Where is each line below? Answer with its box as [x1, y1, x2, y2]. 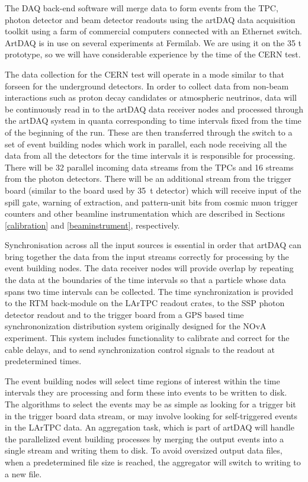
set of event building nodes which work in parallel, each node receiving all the [5, 137, 287, 150]
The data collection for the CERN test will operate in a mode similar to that [5, 68, 284, 80]
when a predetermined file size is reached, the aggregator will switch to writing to [5, 455, 301, 468]
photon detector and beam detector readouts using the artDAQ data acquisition [5, 13, 296, 25]
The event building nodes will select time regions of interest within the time [5, 374, 280, 387]
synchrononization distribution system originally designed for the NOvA [5, 320, 267, 332]
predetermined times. [5, 355, 82, 367]
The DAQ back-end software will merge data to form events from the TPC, [5, 2, 278, 14]
